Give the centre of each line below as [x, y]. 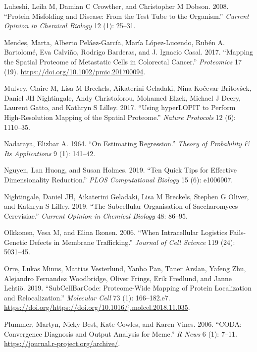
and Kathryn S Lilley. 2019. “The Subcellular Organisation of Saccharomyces [121, 206]
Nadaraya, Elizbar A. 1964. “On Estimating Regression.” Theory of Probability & [127, 144]
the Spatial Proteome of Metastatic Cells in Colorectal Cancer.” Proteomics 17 [123, 61]
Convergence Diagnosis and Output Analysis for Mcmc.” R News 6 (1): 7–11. [121, 333]
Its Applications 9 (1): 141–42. [50, 153]
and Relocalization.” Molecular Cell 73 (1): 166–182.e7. [87, 297]
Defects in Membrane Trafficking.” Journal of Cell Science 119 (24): [132, 242]
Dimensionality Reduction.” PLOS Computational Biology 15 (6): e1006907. [119, 179]
